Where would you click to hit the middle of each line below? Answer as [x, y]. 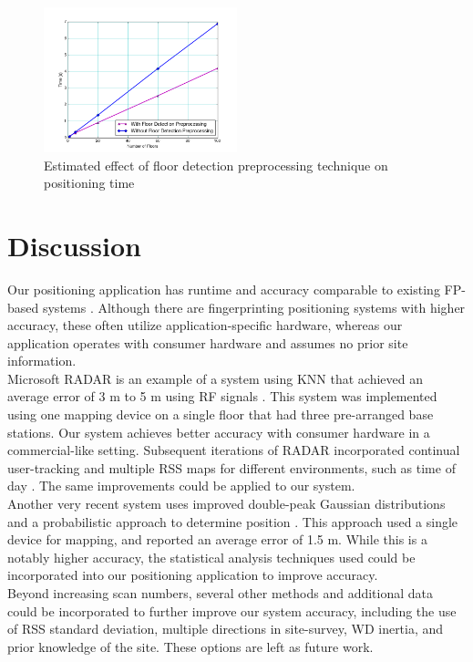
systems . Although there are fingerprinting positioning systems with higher [254, 307]
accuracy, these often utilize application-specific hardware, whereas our [205, 325]
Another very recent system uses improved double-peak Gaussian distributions [226, 504]
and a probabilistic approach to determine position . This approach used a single [233, 521]
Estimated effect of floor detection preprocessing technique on [216, 165]
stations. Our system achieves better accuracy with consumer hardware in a [219, 432]
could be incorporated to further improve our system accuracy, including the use [232, 610]
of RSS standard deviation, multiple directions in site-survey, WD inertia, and [226, 629]
